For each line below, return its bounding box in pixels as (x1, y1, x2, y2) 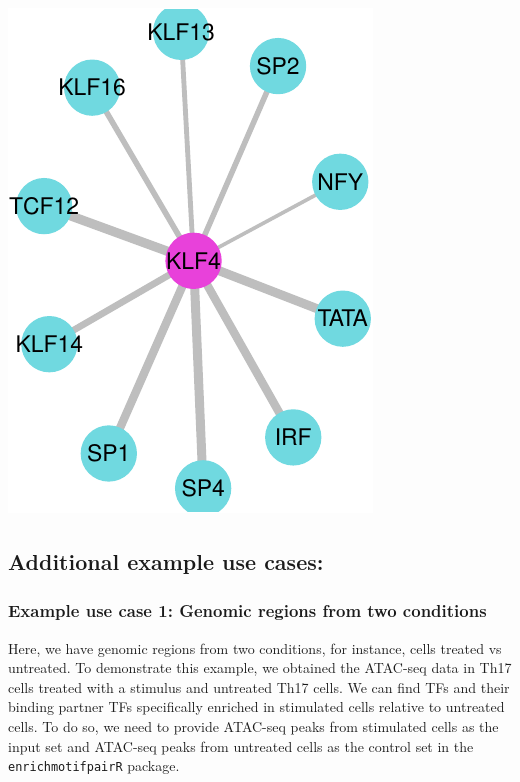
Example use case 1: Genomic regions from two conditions (8, 598, 487, 623)
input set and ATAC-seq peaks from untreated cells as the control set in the (8, 735, 474, 756)
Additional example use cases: (8, 545, 324, 576)
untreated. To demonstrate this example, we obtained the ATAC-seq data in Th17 (8, 657, 512, 678)
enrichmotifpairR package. (8, 755, 180, 776)
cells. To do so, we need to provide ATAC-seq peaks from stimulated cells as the (8, 715, 499, 736)
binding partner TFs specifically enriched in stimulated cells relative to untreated (8, 696, 505, 717)
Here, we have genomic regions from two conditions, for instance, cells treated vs (8, 637, 502, 658)
